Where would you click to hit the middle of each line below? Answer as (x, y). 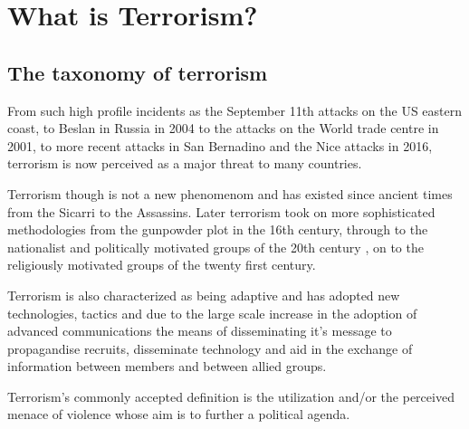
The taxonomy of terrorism (138, 72)
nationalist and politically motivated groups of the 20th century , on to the (215, 247)
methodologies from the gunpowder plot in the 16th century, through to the (218, 229)
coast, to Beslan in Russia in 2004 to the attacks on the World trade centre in (223, 128)
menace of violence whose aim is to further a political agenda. (179, 414)
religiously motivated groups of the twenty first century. (162, 265)
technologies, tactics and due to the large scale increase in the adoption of (212, 313)
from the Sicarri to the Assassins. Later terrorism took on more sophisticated (221, 211)
